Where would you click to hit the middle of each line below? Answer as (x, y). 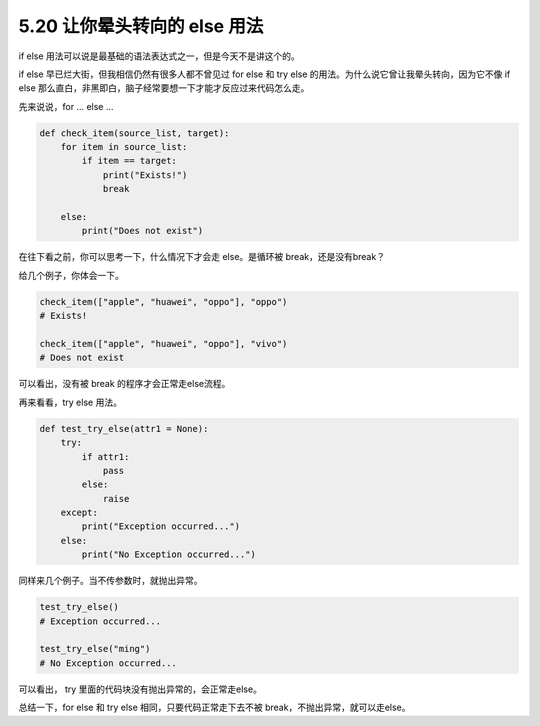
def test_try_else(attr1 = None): (124, 428)
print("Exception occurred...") (160, 526)
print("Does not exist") (142, 231)
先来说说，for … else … (66, 106)
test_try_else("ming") (95, 649)
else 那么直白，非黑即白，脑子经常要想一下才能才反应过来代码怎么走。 (164, 88)
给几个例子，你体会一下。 (71, 275)
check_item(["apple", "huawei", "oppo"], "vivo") (163, 343)
